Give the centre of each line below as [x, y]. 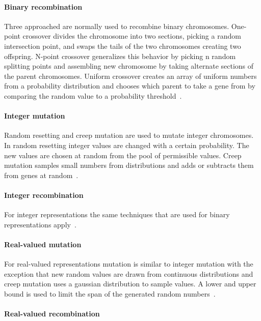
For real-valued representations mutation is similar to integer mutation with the [129, 264]
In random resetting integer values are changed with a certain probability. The [127, 145]
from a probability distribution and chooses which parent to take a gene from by [130, 86]
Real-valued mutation [43, 244]
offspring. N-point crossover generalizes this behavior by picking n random [120, 56]
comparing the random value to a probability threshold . [93, 95]
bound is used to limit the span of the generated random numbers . [110, 293]
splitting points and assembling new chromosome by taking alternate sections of [129, 66]
